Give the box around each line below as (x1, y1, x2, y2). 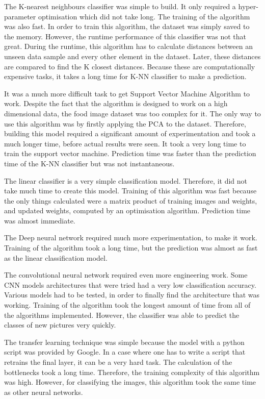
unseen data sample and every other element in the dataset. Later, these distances (4, 51, 261, 61)
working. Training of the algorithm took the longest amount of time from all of (4, 300, 251, 310)
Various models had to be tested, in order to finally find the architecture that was (4, 289, 260, 300)
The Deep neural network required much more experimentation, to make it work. (4, 232, 257, 243)
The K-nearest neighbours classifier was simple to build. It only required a (4, 1, 236, 11)
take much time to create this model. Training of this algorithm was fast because (4, 185, 257, 196)
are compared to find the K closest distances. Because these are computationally (4, 61, 255, 71)
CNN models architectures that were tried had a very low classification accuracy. (4, 279, 256, 290)
